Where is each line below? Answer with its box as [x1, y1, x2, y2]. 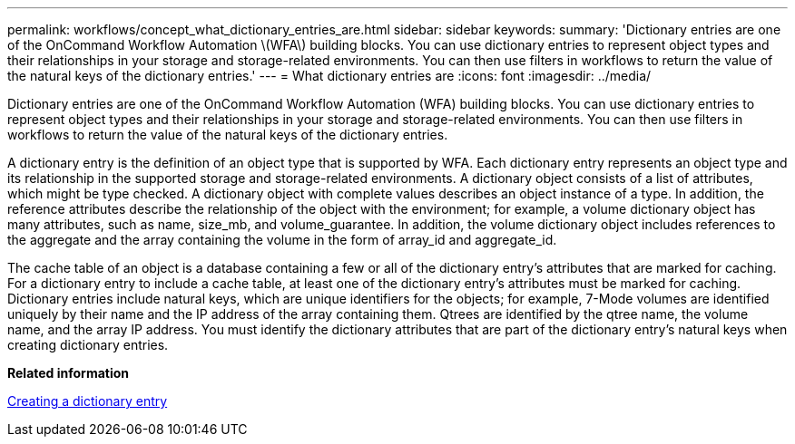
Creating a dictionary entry [7, 393, 168, 409]
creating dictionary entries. [7, 337, 169, 352]
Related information [7, 365, 130, 381]
